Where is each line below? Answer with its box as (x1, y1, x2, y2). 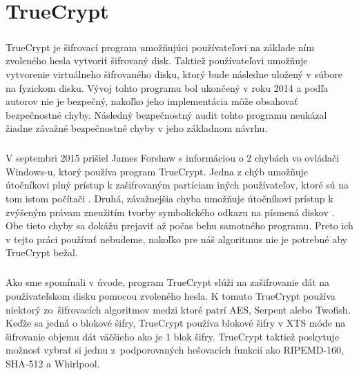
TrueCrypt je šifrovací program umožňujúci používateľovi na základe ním (6, 39, 315, 54)
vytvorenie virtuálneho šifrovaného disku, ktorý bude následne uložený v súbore (6, 66, 342, 81)
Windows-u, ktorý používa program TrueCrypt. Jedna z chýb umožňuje (6, 164, 309, 178)
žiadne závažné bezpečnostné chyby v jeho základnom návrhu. (6, 121, 268, 135)
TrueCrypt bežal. (6, 245, 78, 260)
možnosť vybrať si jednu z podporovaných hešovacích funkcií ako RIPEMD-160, (6, 343, 344, 357)
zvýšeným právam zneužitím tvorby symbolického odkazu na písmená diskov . (6, 204, 335, 219)
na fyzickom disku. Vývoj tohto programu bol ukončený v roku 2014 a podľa (6, 80, 329, 95)
